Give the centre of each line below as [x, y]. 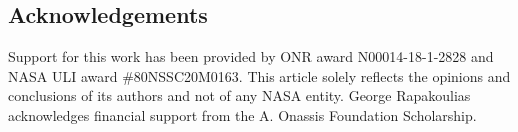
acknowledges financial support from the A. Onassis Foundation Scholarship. [242, 114]
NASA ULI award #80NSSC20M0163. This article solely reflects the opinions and [259, 75]
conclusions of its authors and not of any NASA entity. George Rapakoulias [239, 95]
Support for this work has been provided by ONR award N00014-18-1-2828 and [251, 56]
